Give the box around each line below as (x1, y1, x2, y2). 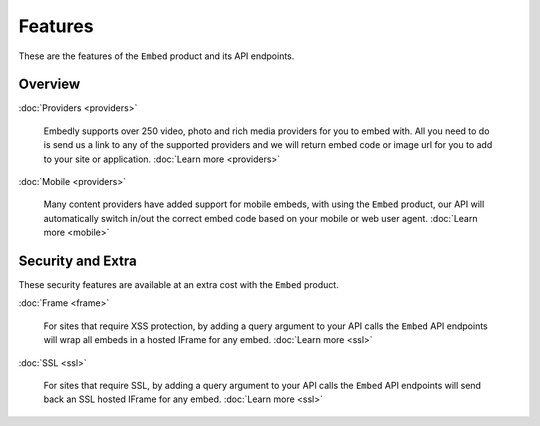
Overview (18, 76, 81, 93)
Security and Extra (18, 253, 137, 269)
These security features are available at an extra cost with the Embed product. (18, 279, 339, 291)
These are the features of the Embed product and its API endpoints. (18, 50, 295, 62)
